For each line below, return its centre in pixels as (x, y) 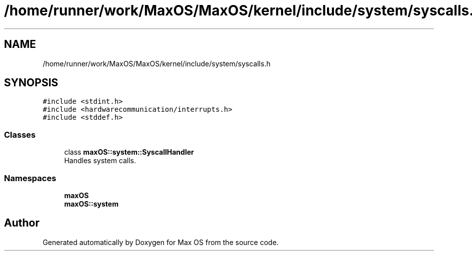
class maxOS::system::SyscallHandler (129, 152)
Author (22, 223)
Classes (20, 134)
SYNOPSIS (31, 83)
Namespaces (30, 178)
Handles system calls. (100, 161)
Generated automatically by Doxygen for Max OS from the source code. (161, 242)
